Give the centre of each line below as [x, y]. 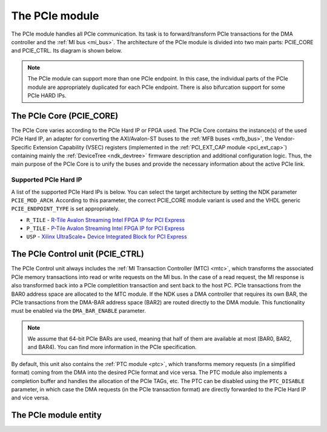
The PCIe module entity [57, 415]
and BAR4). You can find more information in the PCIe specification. [112, 347]
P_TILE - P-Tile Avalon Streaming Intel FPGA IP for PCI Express [105, 228]
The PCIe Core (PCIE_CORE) [65, 116]
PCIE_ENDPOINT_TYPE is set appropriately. [65, 209]
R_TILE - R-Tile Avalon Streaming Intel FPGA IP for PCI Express [106, 220]
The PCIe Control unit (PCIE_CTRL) [78, 254]
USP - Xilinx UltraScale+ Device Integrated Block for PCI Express [107, 237]
